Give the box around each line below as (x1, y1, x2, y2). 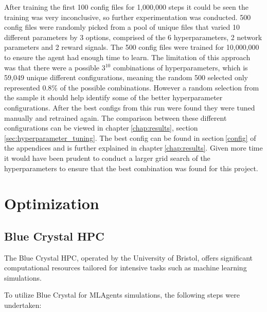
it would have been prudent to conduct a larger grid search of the (4, 152, 210, 163)
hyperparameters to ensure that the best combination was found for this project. (4, 162, 258, 173)
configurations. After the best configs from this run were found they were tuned (4, 102, 255, 113)
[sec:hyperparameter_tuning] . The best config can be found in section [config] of (4, 132, 256, 143)
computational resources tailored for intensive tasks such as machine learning (4, 262, 247, 273)
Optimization (4, 193, 99, 214)
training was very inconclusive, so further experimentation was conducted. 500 (4, 11, 251, 22)
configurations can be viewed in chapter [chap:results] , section (4, 122, 198, 133)
